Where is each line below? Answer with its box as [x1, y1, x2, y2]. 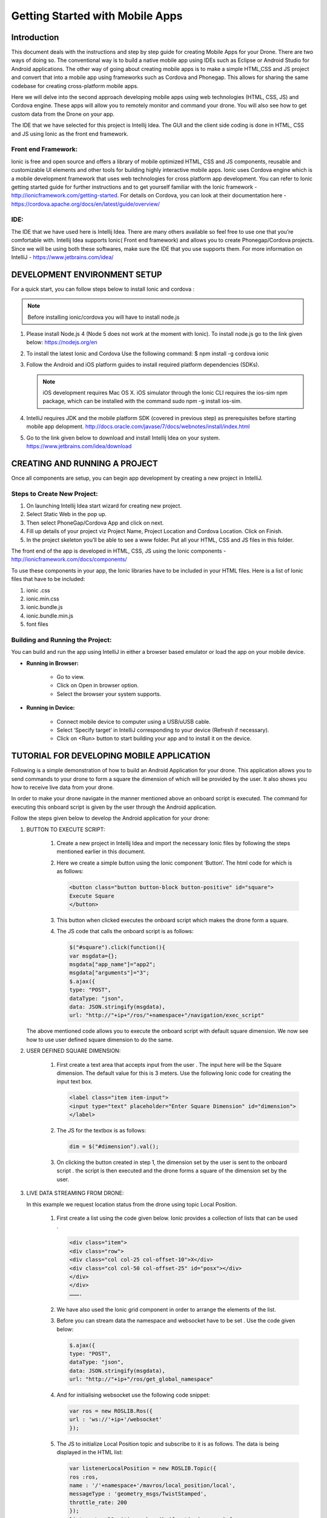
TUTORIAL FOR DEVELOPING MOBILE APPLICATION [11, 750, 211, 761]
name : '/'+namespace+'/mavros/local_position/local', [69, 1482, 236, 1489]
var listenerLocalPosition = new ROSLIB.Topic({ [69, 1465, 217, 1472]
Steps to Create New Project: [11, 489, 98, 498]
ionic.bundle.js [26, 604, 63, 611]
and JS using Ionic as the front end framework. [11, 130, 128, 137]
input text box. [56, 1078, 93, 1085]
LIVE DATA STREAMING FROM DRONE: [26, 1190, 124, 1197]
